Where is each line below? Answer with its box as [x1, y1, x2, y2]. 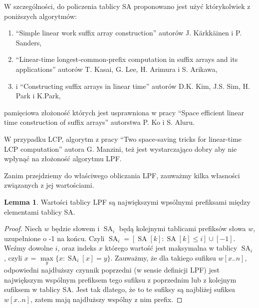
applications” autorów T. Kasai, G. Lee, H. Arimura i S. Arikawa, [15, 63, 218, 74]
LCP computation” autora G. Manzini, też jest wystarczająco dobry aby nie [4, 143, 237, 154]
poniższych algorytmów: [4, 10, 77, 21]
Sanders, [15, 37, 42, 47]
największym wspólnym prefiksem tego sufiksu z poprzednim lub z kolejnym [4, 274, 237, 285]
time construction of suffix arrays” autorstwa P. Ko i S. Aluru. [4, 117, 195, 127]
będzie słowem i [51, 223, 100, 234]
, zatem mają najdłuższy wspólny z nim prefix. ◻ [30, 294, 183, 304]
